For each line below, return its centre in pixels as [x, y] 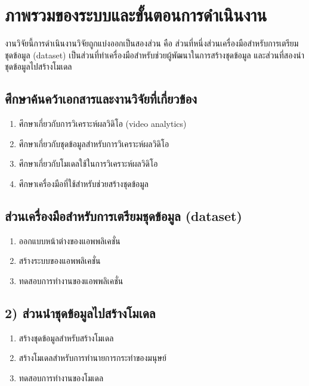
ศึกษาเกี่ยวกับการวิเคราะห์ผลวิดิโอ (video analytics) [103, 124]
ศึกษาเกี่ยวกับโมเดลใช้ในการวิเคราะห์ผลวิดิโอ [88, 164]
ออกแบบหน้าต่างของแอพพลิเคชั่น [69, 240]
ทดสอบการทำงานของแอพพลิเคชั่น [71, 280]
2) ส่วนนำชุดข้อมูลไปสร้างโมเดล [80, 312]
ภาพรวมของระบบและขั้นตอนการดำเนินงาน [136, 15]
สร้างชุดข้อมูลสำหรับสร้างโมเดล [66, 337]
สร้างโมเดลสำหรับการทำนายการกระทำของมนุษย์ [92, 358]
